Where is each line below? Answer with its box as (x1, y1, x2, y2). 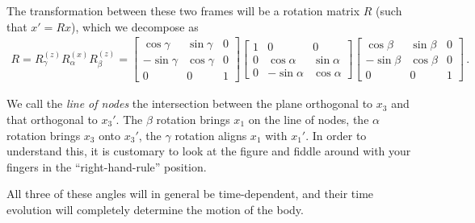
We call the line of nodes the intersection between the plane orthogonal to (6, 95, 373, 112)
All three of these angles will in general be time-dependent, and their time (6, 185, 374, 202)
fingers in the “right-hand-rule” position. (6, 158, 207, 175)
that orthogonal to (6, 110, 98, 127)
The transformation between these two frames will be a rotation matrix (6, 2, 360, 19)
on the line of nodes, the (248, 110, 369, 127)
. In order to (305, 126, 367, 143)
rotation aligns (174, 126, 247, 143)
